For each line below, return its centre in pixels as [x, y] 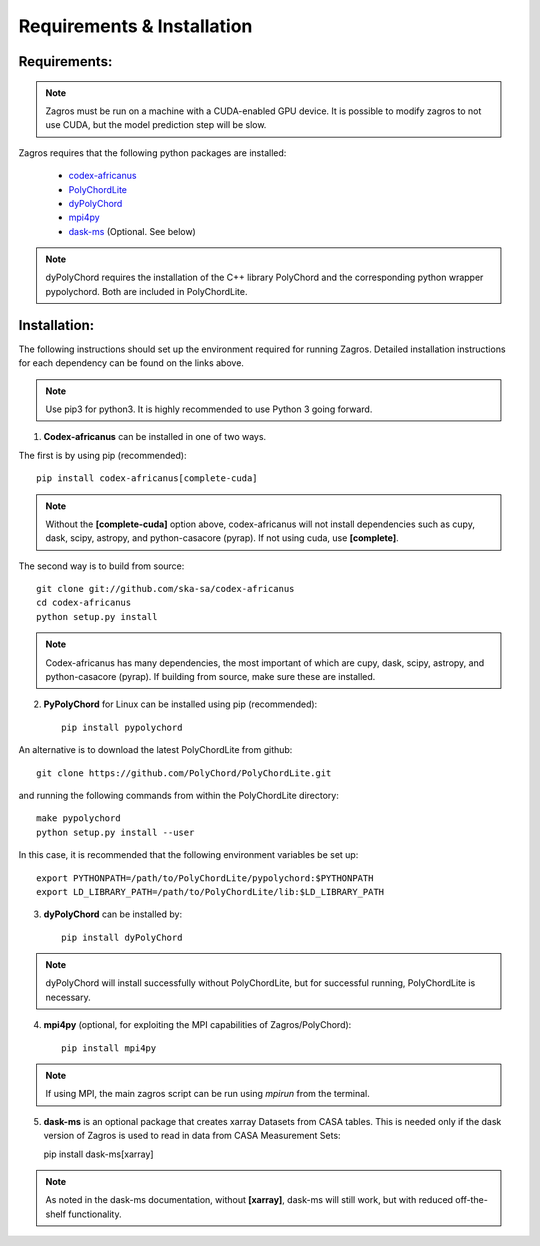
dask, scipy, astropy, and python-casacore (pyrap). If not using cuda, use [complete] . [222, 538]
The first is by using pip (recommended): [102, 455]
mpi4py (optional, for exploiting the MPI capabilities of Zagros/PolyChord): [197, 1025]
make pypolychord [78, 818]
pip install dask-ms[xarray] [98, 1154]
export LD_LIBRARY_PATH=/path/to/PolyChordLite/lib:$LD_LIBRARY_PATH [210, 891]
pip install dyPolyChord [122, 937]
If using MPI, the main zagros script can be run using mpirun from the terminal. [207, 1094]
